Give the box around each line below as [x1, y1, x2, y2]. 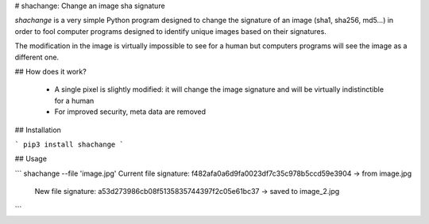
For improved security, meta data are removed [54, 107, 207, 116]
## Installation [14, 125, 61, 135]
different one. [14, 52, 60, 62]
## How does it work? [14, 66, 87, 76]
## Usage [14, 154, 48, 164]
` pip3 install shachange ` [14, 139, 125, 149]
